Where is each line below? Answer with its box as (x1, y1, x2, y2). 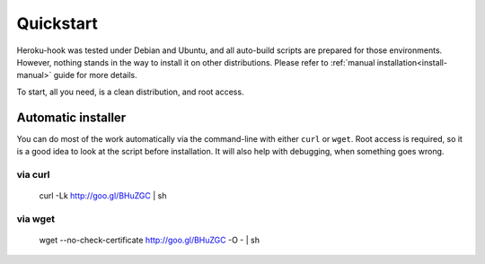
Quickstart (16, 13, 99, 33)
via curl (16, 168, 50, 180)
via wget (16, 212, 56, 224)
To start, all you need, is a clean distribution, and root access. (16, 86, 244, 97)
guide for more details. (53, 70, 138, 81)
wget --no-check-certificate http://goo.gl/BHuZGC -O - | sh (39, 234, 260, 245)
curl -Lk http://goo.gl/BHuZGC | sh (39, 189, 167, 201)
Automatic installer (16, 110, 127, 125)
